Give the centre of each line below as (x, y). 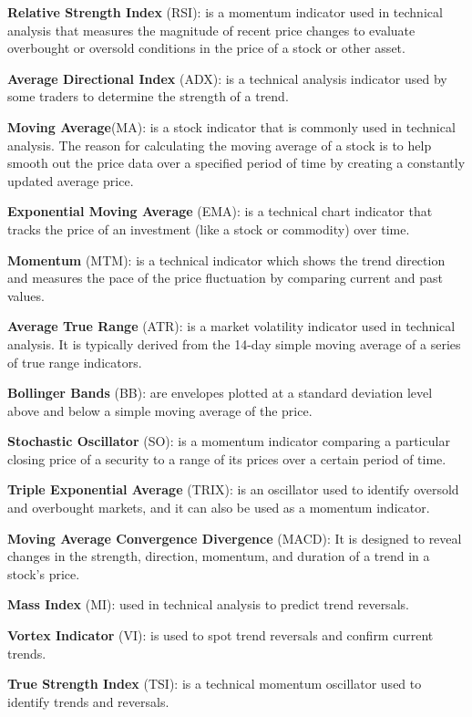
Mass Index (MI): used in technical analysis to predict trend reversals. (208, 604)
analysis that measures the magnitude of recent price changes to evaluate (211, 30)
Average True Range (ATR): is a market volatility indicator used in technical (231, 326)
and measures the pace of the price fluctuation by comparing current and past (225, 278)
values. (26, 295)
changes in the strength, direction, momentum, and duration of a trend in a (219, 556)
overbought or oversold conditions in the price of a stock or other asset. (206, 48)
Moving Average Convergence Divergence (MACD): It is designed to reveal (235, 538)
